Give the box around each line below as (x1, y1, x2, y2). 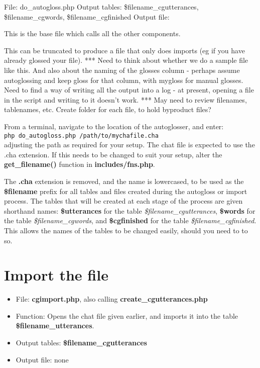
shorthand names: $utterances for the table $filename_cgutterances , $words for (4, 205, 255, 216)
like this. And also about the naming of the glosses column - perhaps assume (4, 64, 240, 75)
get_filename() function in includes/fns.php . (4, 159, 155, 169)
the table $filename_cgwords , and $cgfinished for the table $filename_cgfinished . (4, 215, 256, 226)
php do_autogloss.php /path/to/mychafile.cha (4, 132, 159, 139)
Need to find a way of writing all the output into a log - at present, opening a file (4, 84, 254, 95)
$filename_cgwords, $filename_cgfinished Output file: (4, 11, 170, 22)
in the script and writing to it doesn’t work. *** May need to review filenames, (4, 94, 247, 105)
